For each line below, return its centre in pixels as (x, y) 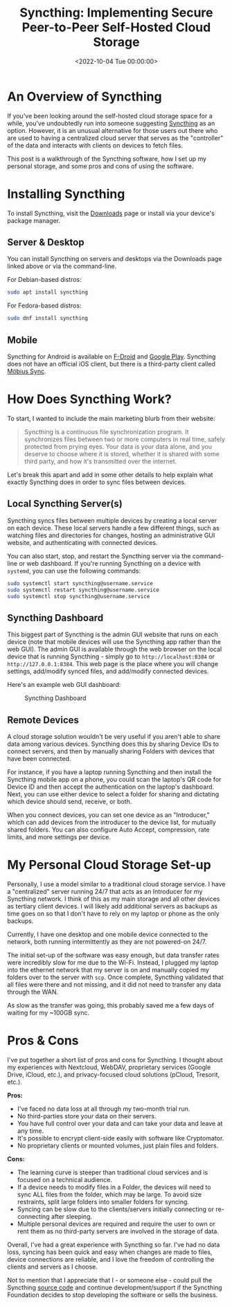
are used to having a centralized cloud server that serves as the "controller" (115, 138)
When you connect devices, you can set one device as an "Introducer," (108, 815)
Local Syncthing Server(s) (65, 504)
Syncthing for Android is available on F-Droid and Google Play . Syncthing (111, 357)
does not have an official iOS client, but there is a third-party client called (111, 364)
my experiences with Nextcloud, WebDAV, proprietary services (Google (109, 1067)
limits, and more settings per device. (59, 837)
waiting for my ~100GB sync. (48, 1012)
